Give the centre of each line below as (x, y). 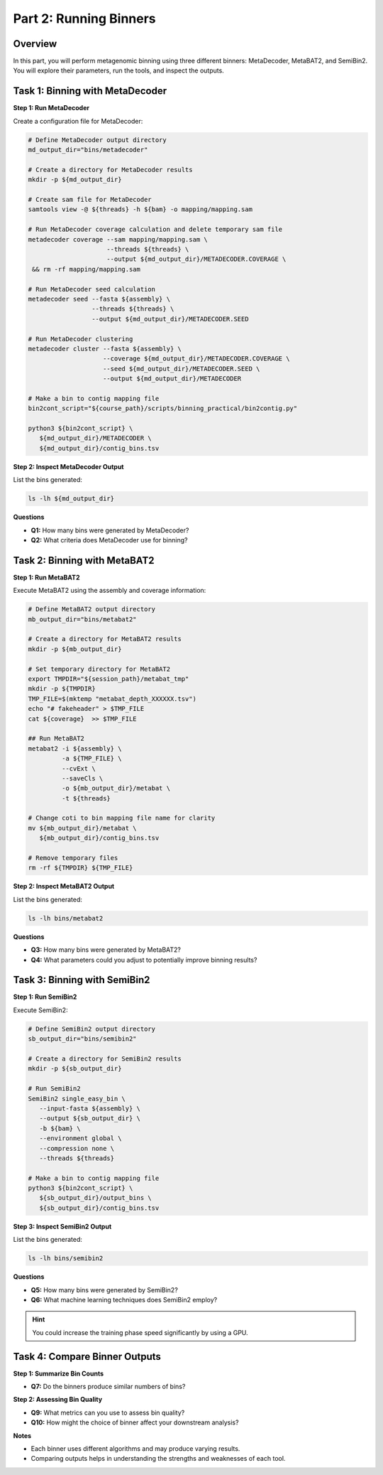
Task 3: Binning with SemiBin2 (82, 980)
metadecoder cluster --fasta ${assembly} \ (105, 349)
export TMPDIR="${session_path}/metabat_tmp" (109, 678)
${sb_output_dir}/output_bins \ (95, 1198)
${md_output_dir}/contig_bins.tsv (99, 448)
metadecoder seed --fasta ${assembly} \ (99, 299)
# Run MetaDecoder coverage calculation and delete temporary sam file (155, 230)
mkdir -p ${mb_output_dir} (75, 649)
